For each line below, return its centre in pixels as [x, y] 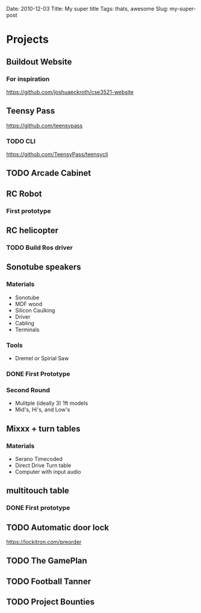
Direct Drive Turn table [43, 465]
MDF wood [29, 303]
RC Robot [24, 193]
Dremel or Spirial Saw [42, 358]
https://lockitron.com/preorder [44, 542]
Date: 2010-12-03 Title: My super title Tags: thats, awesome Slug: [87, 9]
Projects [28, 40]
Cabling [25, 323]
